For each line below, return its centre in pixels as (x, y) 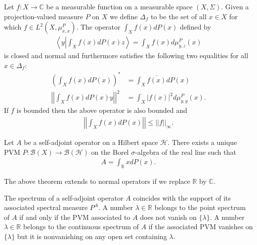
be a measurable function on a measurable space (119, 6)
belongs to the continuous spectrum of (81, 227)
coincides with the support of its (182, 197)
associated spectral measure (46, 207)
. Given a (235, 6)
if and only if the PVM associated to (75, 217)
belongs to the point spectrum (200, 207)
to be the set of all (178, 16)
